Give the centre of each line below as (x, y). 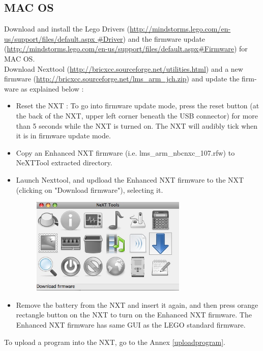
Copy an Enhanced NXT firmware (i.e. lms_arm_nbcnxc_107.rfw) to (125, 152)
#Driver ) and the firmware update (151, 38)
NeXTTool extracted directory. (64, 163)
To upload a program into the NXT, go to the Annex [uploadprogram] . (115, 342)
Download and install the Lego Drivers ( (67, 29)
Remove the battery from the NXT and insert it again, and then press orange (137, 304)
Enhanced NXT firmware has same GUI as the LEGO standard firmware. (131, 325)
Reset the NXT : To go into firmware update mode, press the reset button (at (138, 106)
